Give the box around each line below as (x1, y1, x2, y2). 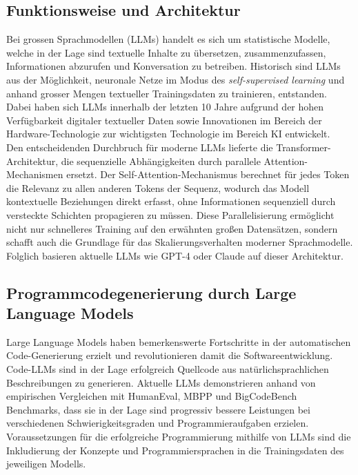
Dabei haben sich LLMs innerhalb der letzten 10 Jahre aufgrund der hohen (6, 99, 324, 114)
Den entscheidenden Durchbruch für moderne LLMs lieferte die (6, 139, 273, 154)
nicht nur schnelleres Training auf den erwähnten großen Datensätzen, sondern (6, 221, 338, 235)
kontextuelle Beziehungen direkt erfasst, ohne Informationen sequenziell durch (6, 194, 336, 209)
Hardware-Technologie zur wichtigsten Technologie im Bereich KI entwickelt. (6, 126, 330, 141)
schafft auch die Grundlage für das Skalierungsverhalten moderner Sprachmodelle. (6, 235, 353, 249)
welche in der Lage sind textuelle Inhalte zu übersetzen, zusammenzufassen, (6, 45, 326, 59)
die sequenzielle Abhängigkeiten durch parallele (61, 153, 261, 168)
